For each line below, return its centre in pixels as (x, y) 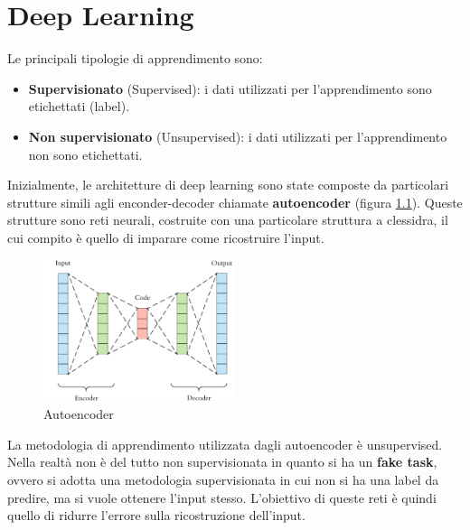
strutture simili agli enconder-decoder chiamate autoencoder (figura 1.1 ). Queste (235, 202)
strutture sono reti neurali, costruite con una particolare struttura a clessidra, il (228, 220)
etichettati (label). (79, 106)
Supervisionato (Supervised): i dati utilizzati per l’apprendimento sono (230, 88)
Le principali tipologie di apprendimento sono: (135, 58)
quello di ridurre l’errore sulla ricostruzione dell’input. (156, 515)
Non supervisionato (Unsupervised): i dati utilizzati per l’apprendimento (238, 136)
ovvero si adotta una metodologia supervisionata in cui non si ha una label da (223, 479)
